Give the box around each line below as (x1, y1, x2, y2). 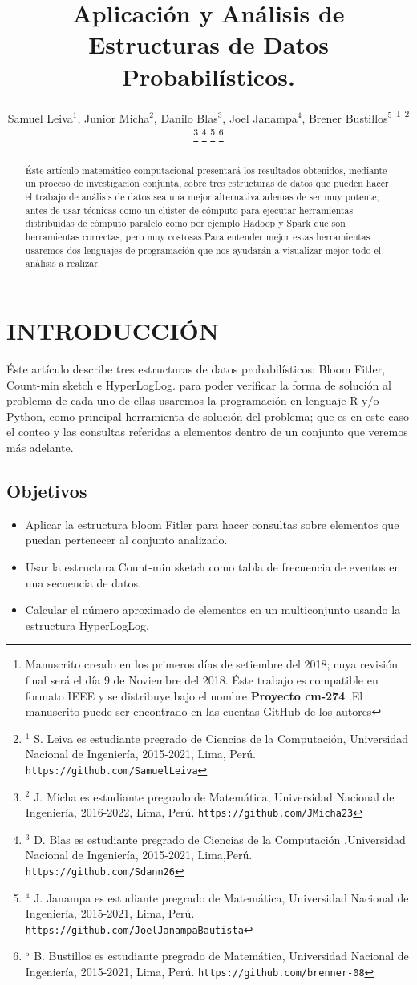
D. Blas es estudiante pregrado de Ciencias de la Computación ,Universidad (34, 830, 406, 847)
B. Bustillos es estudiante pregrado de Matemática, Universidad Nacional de (34, 947, 409, 964)
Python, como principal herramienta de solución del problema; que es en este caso (6, 407, 409, 424)
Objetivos (6, 478, 87, 503)
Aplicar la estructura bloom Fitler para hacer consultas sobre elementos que (25, 515, 399, 532)
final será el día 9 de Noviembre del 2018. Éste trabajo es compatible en (25, 671, 379, 688)
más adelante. (6, 438, 74, 455)
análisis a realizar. (25, 256, 101, 270)
